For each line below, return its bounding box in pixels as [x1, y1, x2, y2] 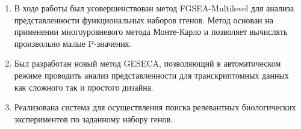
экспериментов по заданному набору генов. [14, 112, 173, 125]
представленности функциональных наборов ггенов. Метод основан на [14, 13, 273, 26]
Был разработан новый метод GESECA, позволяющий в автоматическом [14, 57, 281, 70]
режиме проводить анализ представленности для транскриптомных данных [14, 68, 289, 81]
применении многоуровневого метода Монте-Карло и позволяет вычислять [14, 25, 288, 38]
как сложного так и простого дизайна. [14, 80, 154, 93]
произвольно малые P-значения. [14, 37, 131, 49]
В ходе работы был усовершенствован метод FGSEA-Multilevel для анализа [14, 2, 294, 14]
